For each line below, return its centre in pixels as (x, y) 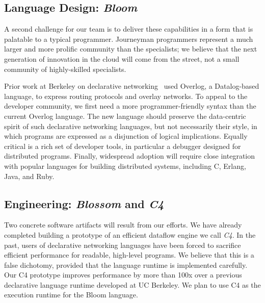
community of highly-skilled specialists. (65, 69)
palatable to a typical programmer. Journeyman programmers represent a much (129, 39)
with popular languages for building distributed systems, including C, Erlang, (125, 166)
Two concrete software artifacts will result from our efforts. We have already (123, 225)
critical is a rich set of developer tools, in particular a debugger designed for (123, 146)
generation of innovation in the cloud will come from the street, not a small (122, 58)
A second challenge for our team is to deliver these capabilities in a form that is (129, 29)
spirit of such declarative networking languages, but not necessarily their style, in (131, 126)
